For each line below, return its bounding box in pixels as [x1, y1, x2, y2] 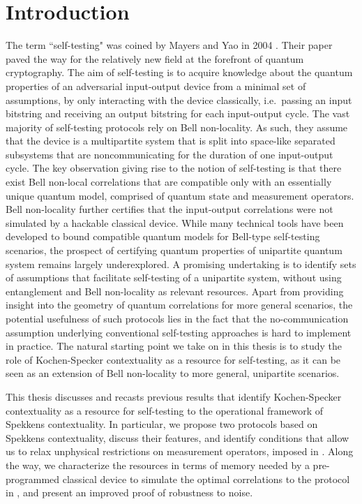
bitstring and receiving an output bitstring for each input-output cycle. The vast [6, 106, 350, 121]
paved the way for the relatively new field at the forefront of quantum [6, 51, 304, 66]
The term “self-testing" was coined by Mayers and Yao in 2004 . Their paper [6, 38, 333, 52]
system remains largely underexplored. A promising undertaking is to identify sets [6, 256, 356, 271]
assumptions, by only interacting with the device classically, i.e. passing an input [6, 92, 352, 107]
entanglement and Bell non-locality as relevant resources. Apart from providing [6, 283, 344, 298]
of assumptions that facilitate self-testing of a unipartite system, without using [6, 270, 342, 285]
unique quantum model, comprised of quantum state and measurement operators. [6, 188, 354, 202]
